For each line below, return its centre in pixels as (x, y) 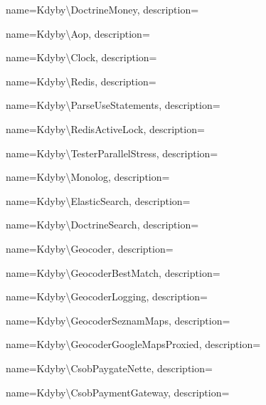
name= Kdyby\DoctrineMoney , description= (102, 9)
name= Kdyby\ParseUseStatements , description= (113, 105)
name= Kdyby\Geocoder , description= (90, 248)
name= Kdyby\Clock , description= (81, 57)
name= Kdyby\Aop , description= (78, 33)
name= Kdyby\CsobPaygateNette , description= (109, 368)
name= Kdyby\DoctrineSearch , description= (102, 225)
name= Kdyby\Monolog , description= (88, 177)
